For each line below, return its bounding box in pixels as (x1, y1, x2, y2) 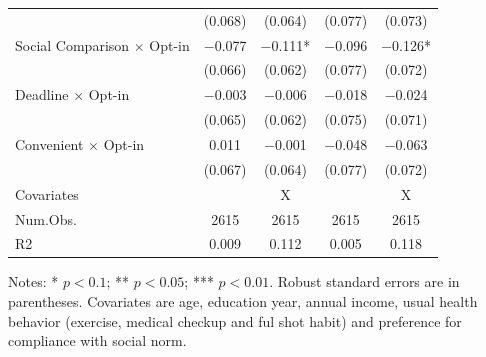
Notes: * (8, 271, 59, 292)
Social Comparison (15, 34, 130, 55)
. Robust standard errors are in (269, 271, 460, 292)
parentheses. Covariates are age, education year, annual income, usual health (8, 291, 478, 312)
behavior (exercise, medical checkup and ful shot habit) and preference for (8, 310, 462, 331)
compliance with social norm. (8, 330, 187, 351)
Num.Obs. (15, 208, 77, 229)
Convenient (15, 133, 84, 154)
